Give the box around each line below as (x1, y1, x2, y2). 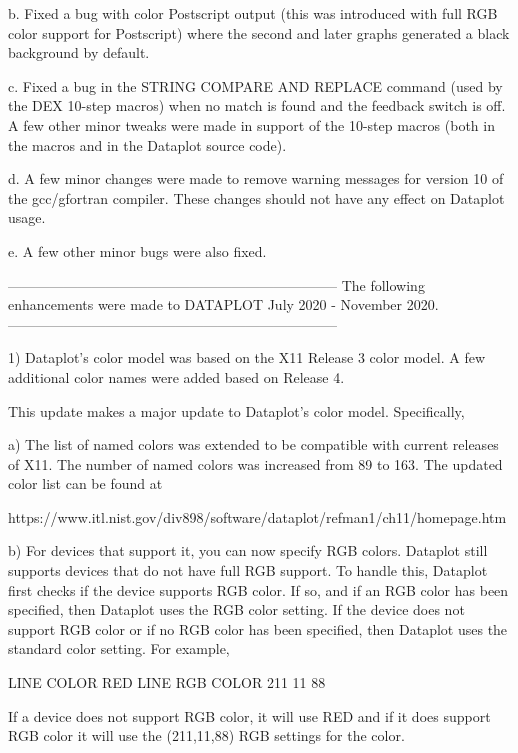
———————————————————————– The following (8, 274, 425, 295)
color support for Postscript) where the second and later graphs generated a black (8, 22, 510, 43)
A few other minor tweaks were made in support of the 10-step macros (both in (8, 114, 495, 135)
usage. (8, 207, 46, 228)
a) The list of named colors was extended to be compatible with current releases (8, 434, 499, 455)
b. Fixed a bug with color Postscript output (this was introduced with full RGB (8, 3, 498, 23)
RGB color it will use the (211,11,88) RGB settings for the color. (8, 725, 405, 746)
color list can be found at (8, 473, 163, 494)
